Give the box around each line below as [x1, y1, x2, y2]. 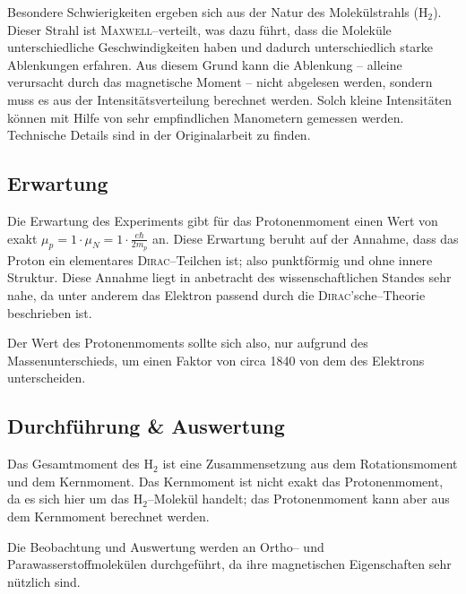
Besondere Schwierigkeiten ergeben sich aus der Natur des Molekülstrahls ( [7, 3, 419, 21]
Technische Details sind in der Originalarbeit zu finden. [7, 125, 311, 144]
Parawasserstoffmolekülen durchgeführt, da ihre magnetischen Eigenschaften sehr [7, 555, 452, 573]
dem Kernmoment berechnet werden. [7, 506, 210, 525]
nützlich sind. [7, 572, 81, 590]
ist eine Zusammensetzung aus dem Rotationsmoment [162, 454, 458, 473]
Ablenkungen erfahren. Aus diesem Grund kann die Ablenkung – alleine [7, 55, 402, 73]
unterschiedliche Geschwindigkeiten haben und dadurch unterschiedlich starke [7, 38, 434, 56]
